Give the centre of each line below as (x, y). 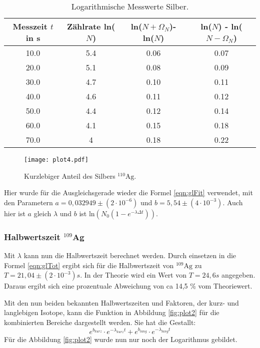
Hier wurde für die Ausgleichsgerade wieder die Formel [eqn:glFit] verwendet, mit (128, 192)
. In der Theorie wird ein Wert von (133, 275)
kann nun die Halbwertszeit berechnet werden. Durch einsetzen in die (130, 255)
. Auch (233, 202)
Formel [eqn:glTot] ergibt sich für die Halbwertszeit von (89, 265)
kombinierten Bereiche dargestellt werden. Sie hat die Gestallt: (100, 322)
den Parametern (28, 202)
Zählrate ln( (91, 26)
